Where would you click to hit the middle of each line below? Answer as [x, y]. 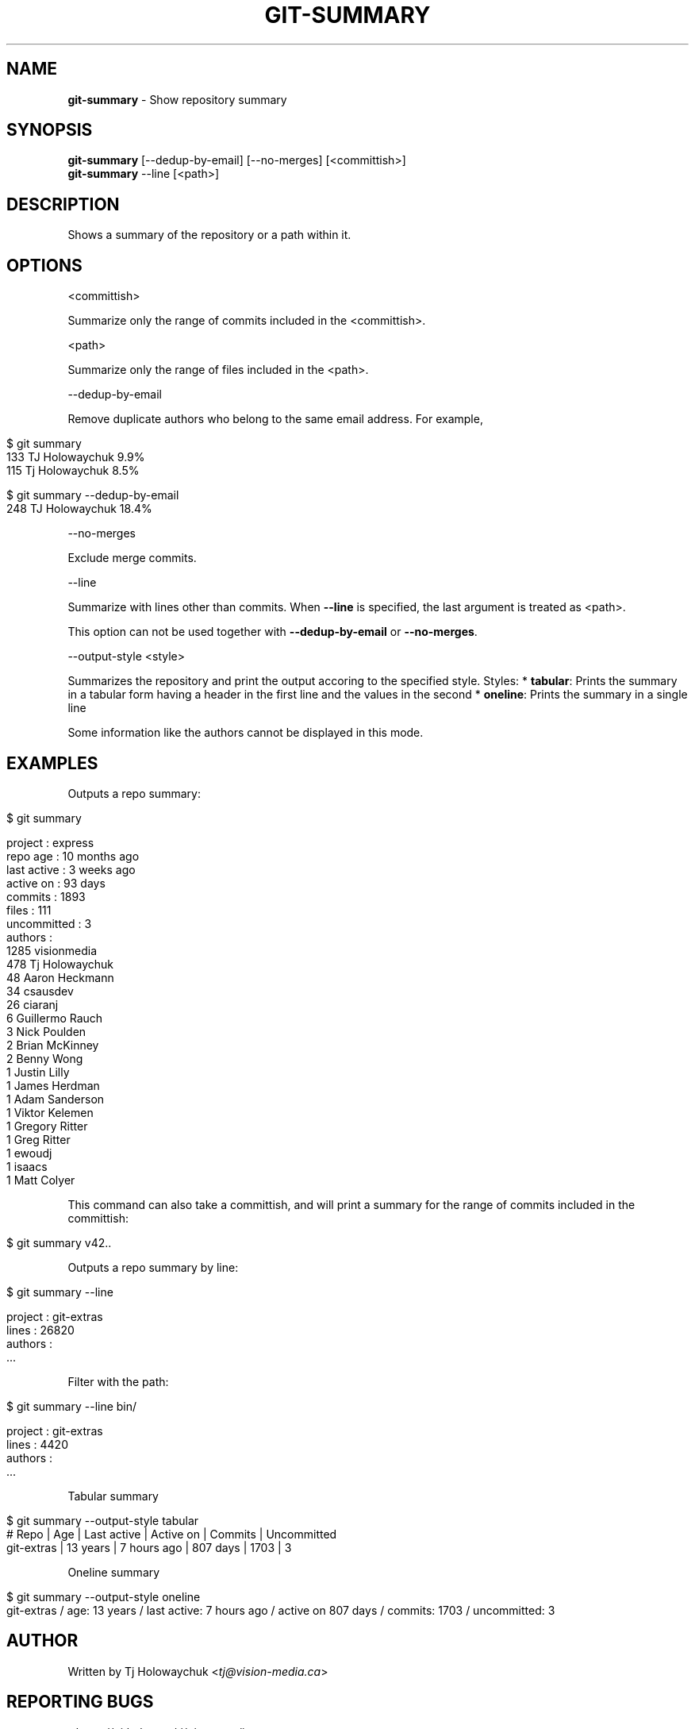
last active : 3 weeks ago [71, 869]
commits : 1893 [46, 896]
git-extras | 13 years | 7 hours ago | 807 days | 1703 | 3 [149, 1547]
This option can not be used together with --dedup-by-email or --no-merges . [273, 632]
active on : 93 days [56, 883]
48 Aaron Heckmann [60, 977]
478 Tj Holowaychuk [60, 964]
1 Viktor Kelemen [50, 1112]
